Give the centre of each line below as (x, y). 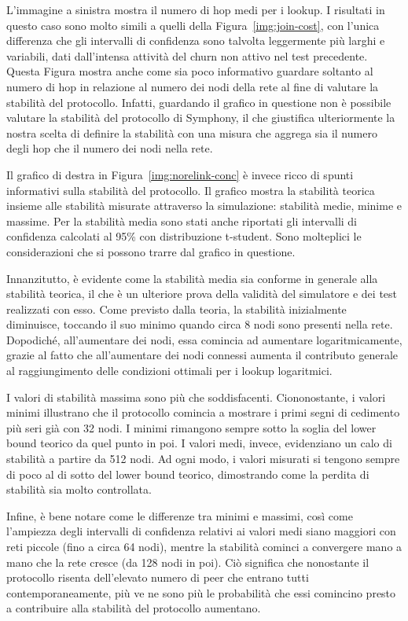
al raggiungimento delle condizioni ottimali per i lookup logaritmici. (169, 371)
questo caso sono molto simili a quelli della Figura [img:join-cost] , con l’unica (193, 25)
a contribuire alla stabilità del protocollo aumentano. (134, 608)
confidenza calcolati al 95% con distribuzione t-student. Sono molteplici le (184, 236)
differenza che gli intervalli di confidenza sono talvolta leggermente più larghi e (196, 40)
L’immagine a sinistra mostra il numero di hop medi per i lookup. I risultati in (196, 9)
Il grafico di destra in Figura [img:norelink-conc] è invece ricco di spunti (180, 174)
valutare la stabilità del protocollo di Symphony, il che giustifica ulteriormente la (201, 118)
